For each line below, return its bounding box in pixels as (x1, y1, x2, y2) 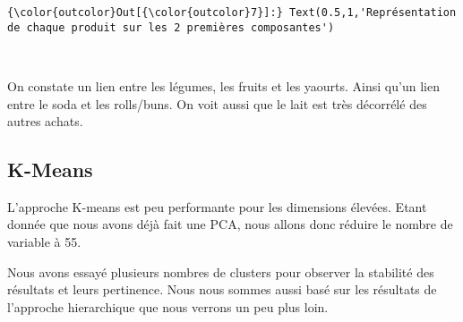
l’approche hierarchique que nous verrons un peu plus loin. (7, 297, 329, 316)
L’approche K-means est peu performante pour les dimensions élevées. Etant (7, 197, 427, 216)
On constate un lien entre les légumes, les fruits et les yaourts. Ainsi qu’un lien (7, 76, 440, 95)
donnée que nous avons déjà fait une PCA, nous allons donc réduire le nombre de (7, 215, 453, 233)
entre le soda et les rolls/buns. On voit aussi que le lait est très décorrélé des (7, 94, 427, 113)
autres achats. (7, 112, 83, 131)
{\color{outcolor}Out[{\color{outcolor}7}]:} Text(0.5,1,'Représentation (7, 6, 457, 19)
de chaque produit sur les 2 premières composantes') (7, 21, 335, 34)
